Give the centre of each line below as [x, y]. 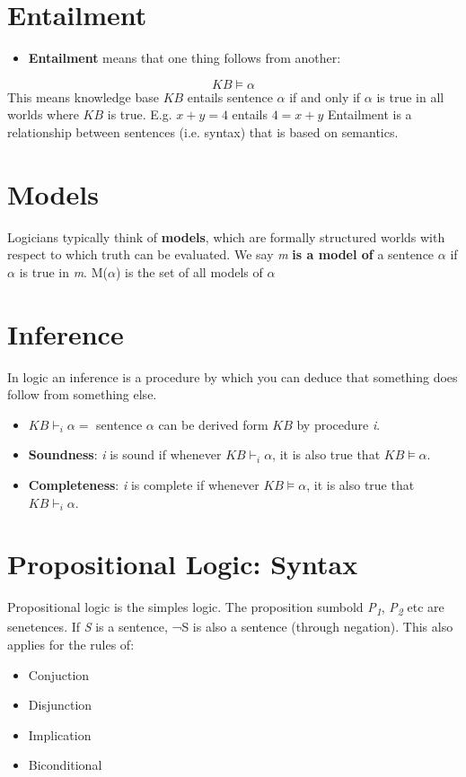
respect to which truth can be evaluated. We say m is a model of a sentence [221, 254]
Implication [60, 734]
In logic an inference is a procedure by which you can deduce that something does [233, 376]
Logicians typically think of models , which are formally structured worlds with [226, 236]
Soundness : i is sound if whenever [125, 454]
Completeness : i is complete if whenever [144, 484]
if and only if [325, 96]
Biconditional [65, 765]
